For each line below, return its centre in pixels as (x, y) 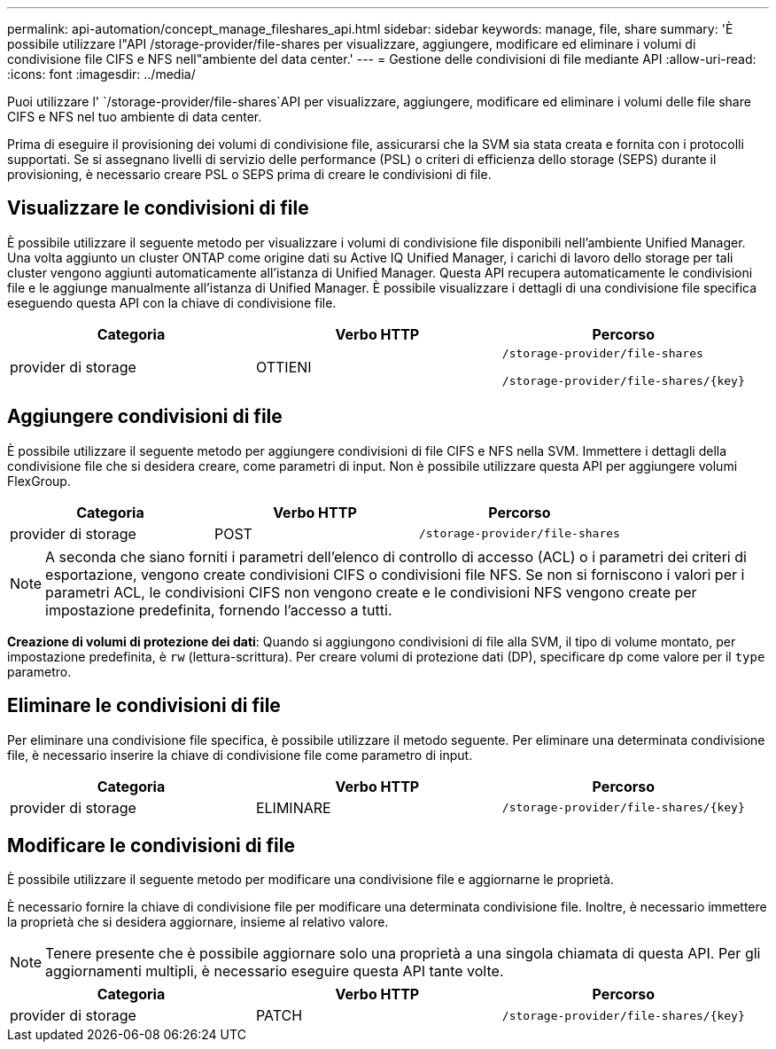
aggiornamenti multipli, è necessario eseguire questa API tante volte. (275, 971)
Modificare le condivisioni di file (151, 845)
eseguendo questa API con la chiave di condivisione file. (172, 302)
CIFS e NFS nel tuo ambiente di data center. (135, 117)
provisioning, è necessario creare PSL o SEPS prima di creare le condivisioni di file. (249, 174)
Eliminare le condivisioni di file (144, 706)
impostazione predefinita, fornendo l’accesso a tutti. (219, 610)
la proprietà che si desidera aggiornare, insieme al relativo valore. (198, 922)
